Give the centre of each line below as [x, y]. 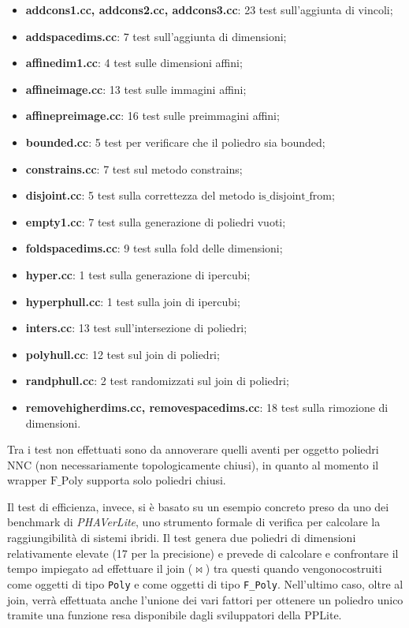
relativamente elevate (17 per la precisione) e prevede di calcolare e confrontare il [203, 553]
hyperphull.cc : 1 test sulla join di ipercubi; [133, 301]
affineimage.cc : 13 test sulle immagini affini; [136, 89]
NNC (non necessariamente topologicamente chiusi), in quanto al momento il [193, 464]
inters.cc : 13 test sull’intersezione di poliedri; [136, 328]
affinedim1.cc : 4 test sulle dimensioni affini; [134, 63]
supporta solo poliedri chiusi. [156, 480]
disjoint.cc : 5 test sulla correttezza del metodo [140, 195]
